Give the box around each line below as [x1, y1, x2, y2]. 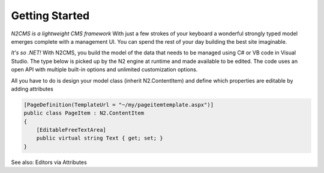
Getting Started [11, 9, 90, 22]
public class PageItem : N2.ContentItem [23, 110, 144, 117]
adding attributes [11, 85, 53, 92]
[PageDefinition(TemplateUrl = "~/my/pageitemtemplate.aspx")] [23, 101, 214, 108]
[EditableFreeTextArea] [36, 126, 106, 133]
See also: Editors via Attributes [11, 159, 87, 166]
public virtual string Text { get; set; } [36, 135, 163, 142]
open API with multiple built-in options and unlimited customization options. [11, 66, 198, 73]
